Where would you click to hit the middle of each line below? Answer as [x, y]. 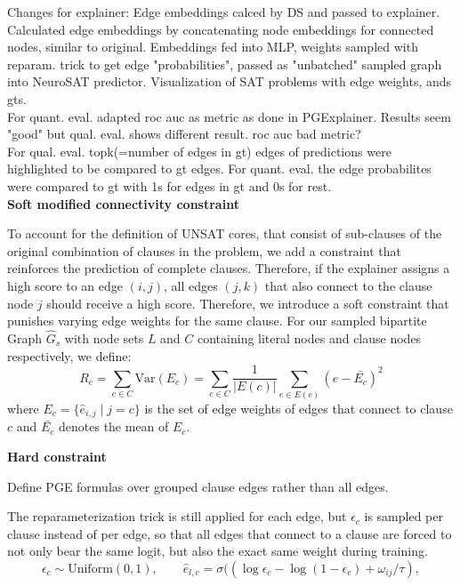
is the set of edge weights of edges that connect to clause [299, 408]
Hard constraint [57, 456]
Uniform [90, 569]
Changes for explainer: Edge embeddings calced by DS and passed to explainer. [224, 12]
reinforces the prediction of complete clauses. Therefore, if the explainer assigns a [229, 268]
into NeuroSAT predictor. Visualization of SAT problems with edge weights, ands [230, 81]
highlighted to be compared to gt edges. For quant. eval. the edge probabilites [219, 169]
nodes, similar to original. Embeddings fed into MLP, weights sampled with [213, 47]
